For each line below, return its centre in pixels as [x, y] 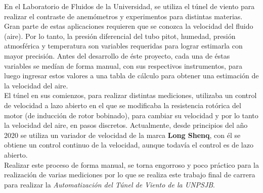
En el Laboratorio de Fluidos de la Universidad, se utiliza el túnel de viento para [129, 6]
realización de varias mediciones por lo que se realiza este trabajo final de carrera [130, 175]
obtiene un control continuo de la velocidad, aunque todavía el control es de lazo [129, 145]
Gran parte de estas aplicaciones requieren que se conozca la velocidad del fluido [129, 26]
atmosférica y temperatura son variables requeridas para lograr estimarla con [123, 46]
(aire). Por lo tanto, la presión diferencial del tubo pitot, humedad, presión [120, 36]
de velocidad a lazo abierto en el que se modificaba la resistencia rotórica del [123, 105]
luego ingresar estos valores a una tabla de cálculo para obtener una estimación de [131, 76]
